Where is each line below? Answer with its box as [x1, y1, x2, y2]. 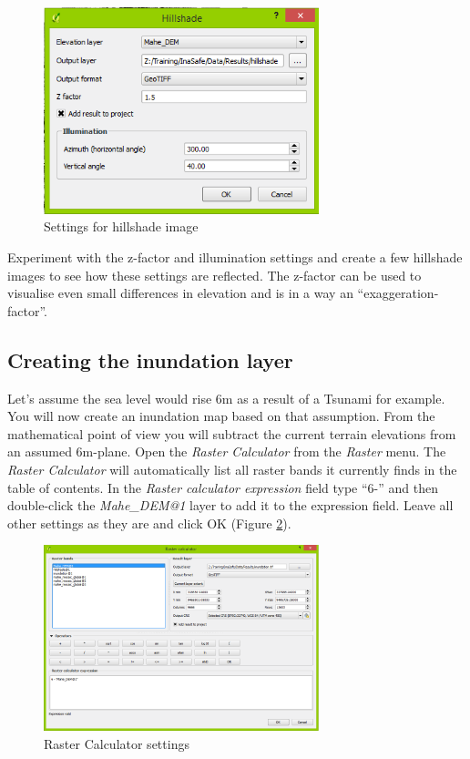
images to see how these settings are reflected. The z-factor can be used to [7, 265, 422, 284]
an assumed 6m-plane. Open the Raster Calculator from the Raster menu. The [7, 442, 446, 461]
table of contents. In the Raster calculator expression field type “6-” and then [7, 477, 438, 497]
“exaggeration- [357, 283, 439, 303]
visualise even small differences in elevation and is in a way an [7, 283, 353, 303]
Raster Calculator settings [44, 733, 189, 753]
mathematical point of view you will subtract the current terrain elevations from [7, 424, 456, 443]
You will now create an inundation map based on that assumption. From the [7, 406, 435, 426]
